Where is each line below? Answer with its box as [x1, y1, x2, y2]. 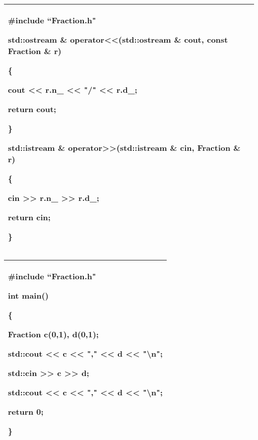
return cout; [8, 103, 57, 115]
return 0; [8, 406, 44, 417]
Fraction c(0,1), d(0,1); [8, 328, 99, 340]
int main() [8, 290, 49, 301]
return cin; [8, 211, 51, 223]
